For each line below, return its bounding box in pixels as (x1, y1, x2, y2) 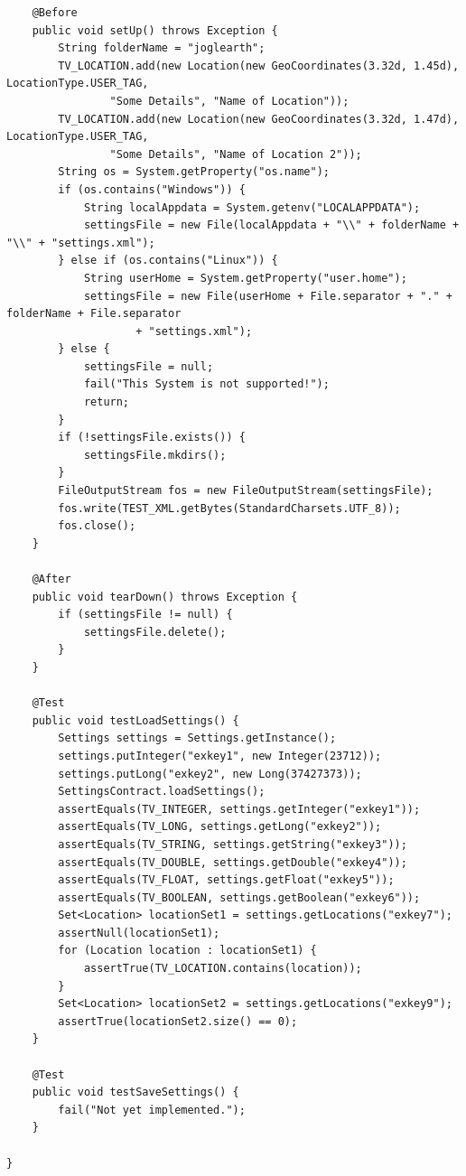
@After (32, 573, 71, 585)
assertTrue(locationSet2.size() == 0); (58, 1014, 298, 1028)
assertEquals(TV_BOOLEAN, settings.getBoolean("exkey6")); (58, 891, 421, 904)
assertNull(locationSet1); (58, 926, 220, 939)
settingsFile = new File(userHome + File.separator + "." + (83, 289, 452, 303)
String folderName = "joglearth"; (58, 42, 266, 55)
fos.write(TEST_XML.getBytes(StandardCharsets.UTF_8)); (58, 501, 401, 515)
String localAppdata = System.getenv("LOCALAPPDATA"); (83, 201, 421, 214)
